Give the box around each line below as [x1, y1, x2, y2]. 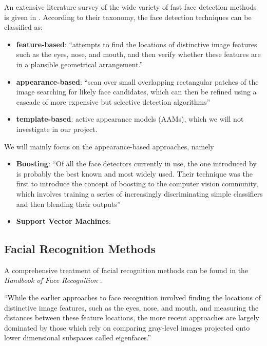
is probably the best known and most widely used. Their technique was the [16, 168, 253, 179]
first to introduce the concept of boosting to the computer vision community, [16, 178, 258, 189]
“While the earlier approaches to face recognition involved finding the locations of [4, 292, 261, 303]
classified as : [4, 22, 43, 32]
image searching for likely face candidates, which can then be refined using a [16, 86, 257, 97]
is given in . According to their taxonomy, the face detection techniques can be [4, 11, 252, 22]
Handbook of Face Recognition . [4, 275, 102, 285]
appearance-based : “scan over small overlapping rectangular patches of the [16, 76, 259, 87]
